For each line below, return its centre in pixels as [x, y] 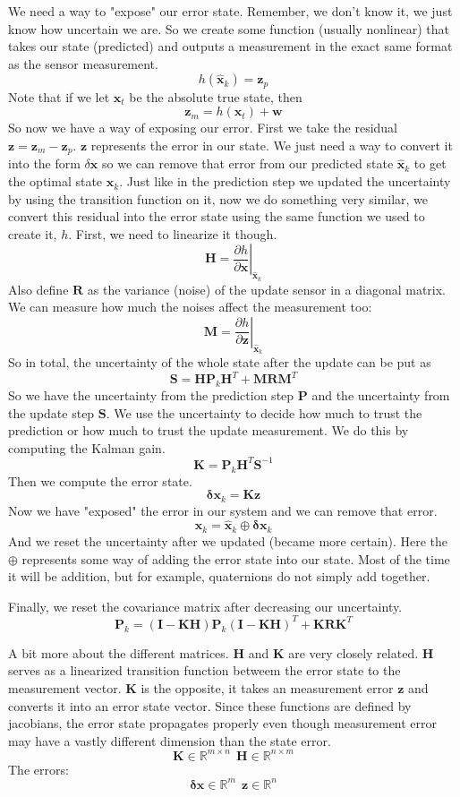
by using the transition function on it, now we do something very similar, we [218, 198]
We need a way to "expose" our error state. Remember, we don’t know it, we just [230, 11]
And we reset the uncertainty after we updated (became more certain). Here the [228, 540]
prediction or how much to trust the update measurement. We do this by [209, 430]
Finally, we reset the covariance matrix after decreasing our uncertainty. [205, 606]
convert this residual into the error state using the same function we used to [217, 216]
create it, [33, 233]
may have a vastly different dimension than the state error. [170, 740]
